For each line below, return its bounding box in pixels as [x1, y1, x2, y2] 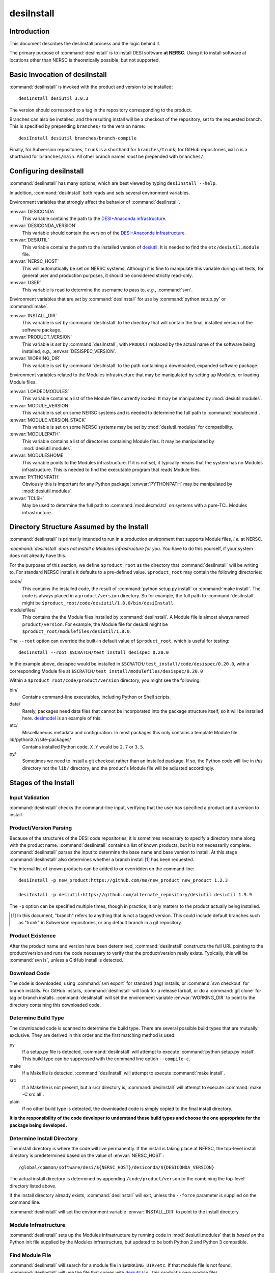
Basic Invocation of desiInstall [9, 70, 107, 79]
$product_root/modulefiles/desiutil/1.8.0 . [22, 628, 131, 634]
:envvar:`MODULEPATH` [9, 431, 61, 437]
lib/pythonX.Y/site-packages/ [9, 736, 71, 743]
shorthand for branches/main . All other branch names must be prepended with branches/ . [9, 153, 205, 160]
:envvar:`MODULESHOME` [9, 452, 65, 458]
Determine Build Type [9, 1014, 64, 1021]
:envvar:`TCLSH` [9, 495, 44, 501]
